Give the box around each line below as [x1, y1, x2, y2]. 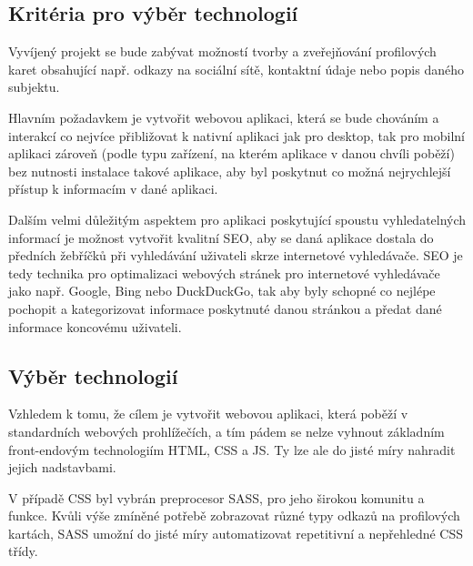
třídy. [8, 541, 38, 561]
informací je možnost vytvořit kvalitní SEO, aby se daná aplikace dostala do [8, 227, 434, 247]
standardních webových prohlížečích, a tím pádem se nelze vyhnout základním [8, 421, 445, 440]
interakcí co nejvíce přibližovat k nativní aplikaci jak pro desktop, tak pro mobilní [8, 126, 465, 145]
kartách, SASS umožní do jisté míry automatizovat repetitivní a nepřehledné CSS [8, 523, 464, 542]
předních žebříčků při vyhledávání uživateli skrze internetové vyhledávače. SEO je [8, 246, 463, 265]
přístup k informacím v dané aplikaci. [8, 179, 218, 198]
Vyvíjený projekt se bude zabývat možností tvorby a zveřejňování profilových [8, 42, 437, 61]
